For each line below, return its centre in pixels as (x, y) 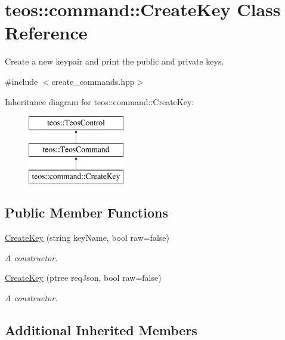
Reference (46, 33)
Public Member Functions (86, 212)
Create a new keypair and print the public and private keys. (114, 61)
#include (21, 81)
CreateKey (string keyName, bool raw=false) (87, 238)
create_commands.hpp (93, 81)
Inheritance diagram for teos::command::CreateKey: (100, 101)
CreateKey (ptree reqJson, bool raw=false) (83, 278)
